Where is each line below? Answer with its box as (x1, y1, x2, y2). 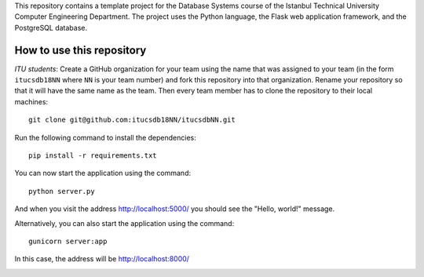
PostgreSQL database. (14, 23, 88, 32)
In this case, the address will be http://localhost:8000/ (14, 254, 190, 264)
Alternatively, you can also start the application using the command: (14, 218, 235, 228)
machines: (14, 97, 49, 106)
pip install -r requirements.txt (28, 151, 157, 160)
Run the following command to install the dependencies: (14, 133, 196, 142)
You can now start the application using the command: (14, 169, 192, 178)
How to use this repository (14, 43, 147, 56)
